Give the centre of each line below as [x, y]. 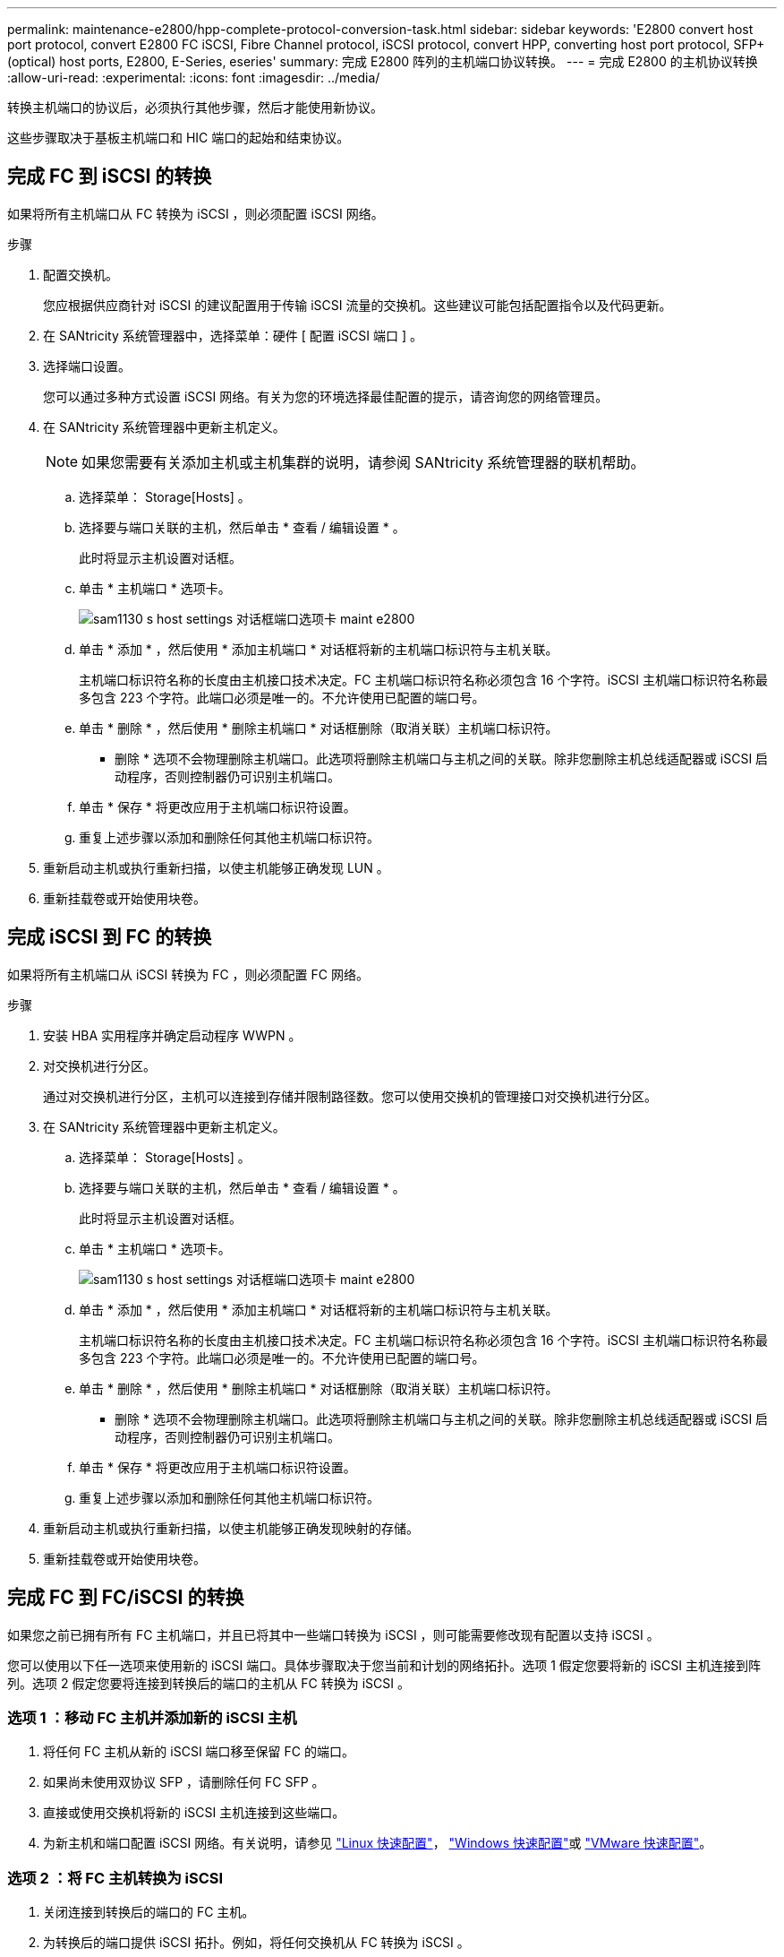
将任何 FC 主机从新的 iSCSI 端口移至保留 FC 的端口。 [199, 1752]
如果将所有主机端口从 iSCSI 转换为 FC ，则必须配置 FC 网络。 [188, 974]
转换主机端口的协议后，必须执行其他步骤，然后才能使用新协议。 [195, 107]
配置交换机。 [81, 274]
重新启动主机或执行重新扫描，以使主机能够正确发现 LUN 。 [216, 867]
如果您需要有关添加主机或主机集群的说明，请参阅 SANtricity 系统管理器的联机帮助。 [363, 462]
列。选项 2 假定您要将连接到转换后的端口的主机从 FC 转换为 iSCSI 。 [209, 1683]
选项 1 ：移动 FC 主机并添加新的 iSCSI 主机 [152, 1717]
